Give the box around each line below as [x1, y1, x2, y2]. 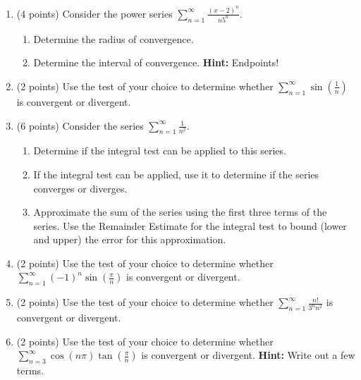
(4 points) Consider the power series [16, 6, 173, 20]
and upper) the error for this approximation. [33, 232, 226, 247]
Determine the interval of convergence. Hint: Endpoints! [33, 55, 279, 70]
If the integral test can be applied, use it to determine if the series [33, 166, 319, 181]
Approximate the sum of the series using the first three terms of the [33, 204, 327, 219]
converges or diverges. [33, 180, 128, 195]
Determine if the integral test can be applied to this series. [33, 143, 286, 158]
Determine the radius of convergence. [33, 31, 194, 46]
